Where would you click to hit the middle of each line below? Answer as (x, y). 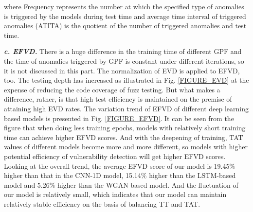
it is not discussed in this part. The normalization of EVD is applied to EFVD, (122, 70)
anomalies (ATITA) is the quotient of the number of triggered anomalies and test (125, 26)
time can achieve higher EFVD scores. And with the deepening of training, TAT (124, 137)
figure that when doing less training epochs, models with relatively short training (125, 128)
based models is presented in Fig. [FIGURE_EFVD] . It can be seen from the (119, 118)
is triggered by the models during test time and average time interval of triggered (125, 16)
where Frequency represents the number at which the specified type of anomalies (124, 6)
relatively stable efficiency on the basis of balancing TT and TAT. (102, 203)
